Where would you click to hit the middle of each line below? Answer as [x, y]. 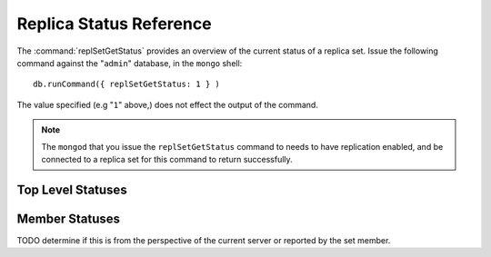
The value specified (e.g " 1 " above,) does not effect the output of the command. [167, 104]
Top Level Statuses [72, 189]
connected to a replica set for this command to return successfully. [167, 159]
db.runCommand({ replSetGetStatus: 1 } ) [126, 84]
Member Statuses [69, 218]
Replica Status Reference [115, 24]
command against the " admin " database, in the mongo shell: [130, 63]
